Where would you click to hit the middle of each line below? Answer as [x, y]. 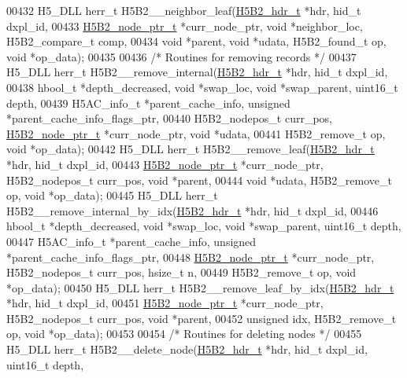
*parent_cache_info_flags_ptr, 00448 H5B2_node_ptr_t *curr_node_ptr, [191, 257]
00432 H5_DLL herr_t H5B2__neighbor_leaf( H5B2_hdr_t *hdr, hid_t [184, 10]
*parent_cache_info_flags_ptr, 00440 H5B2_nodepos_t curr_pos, [170, 118]
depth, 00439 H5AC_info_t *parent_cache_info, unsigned [148, 103]
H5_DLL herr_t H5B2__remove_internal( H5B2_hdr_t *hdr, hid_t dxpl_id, [197, 72]
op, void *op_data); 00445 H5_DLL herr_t [112, 195]
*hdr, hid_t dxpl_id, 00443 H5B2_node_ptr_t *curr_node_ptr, [165, 164]
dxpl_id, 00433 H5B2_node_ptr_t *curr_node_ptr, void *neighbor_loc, [185, 26]
